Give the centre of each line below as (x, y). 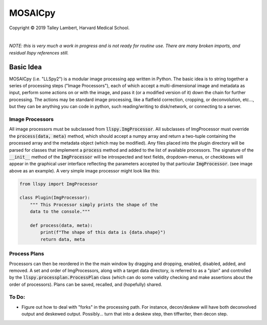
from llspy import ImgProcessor (59, 184)
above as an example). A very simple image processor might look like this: (85, 170)
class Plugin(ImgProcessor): (55, 198)
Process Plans (27, 254)
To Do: (17, 297)
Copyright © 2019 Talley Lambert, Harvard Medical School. (69, 28)
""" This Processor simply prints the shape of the (94, 205)
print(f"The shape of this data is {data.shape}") (103, 232)
